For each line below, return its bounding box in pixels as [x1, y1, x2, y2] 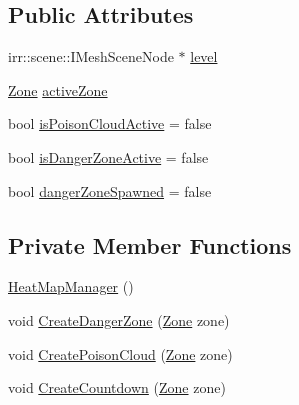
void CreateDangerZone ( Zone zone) [8, 309, 230, 330]
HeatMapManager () [8, 276, 134, 297]
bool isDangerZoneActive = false [8, 146, 209, 167]
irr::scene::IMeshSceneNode [8, 46, 174, 67]
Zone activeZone [8, 79, 108, 100]
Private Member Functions [8, 229, 292, 260]
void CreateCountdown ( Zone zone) [8, 377, 226, 398]
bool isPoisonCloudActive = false [8, 113, 212, 134]
